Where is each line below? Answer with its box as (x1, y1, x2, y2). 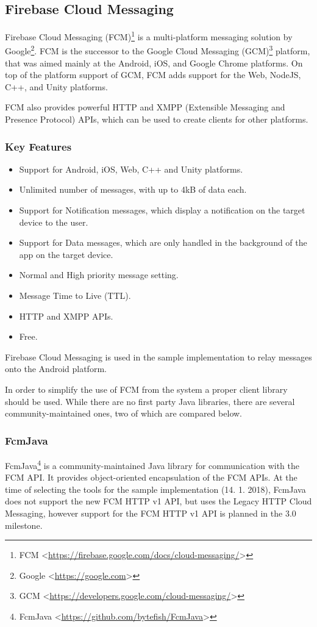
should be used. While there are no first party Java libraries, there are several (5, 395, 295, 407)
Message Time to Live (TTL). (19, 289, 131, 302)
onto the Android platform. (5, 362, 107, 375)
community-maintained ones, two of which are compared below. (5, 407, 243, 420)
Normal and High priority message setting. (19, 268, 179, 281)
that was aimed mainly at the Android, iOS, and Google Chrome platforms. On (5, 56, 303, 69)
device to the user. (19, 215, 88, 228)
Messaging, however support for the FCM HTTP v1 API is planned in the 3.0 (5, 507, 296, 520)
